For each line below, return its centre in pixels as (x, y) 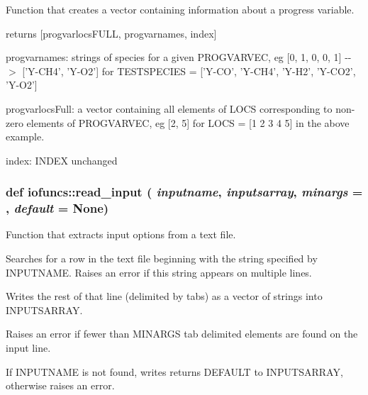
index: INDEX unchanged (62, 160)
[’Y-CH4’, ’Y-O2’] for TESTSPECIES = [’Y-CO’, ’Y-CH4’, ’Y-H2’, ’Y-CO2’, (189, 71)
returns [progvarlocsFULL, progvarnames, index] (111, 33)
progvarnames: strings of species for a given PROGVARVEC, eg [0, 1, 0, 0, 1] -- (179, 57)
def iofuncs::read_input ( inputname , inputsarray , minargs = (184, 192)
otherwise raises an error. (60, 385)
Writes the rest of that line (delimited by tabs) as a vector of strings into (164, 296)
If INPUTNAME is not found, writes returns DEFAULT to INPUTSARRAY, (174, 371)
